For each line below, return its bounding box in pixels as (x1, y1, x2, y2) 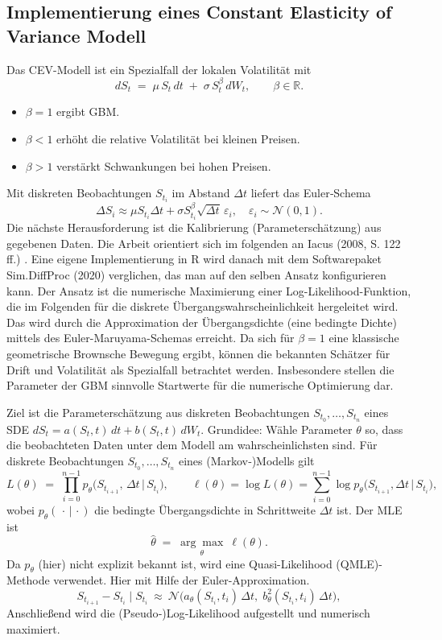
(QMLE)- (336, 555, 382, 572)
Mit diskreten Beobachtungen (6, 184, 152, 201)
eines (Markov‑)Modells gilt (178, 452, 315, 469)
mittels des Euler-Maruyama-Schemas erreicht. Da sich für (6, 329, 295, 346)
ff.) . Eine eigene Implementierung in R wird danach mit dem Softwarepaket (6, 250, 382, 267)
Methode (6, 572, 50, 588)
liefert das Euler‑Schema (250, 184, 371, 201)
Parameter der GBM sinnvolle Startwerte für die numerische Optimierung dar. (6, 377, 394, 394)
